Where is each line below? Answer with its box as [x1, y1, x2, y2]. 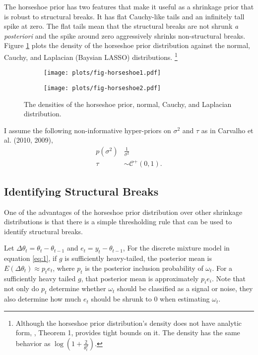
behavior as [15, 338, 51, 349]
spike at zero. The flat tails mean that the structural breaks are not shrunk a [4, 21, 239, 31]
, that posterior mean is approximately [81, 273, 199, 283]
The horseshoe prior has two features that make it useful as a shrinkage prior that [4, 1, 254, 11]
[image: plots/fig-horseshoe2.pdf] [44, 84, 161, 92]
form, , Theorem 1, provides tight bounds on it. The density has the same [15, 327, 240, 338]
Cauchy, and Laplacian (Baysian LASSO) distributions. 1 [4, 50, 178, 62]
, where [53, 262, 75, 273]
